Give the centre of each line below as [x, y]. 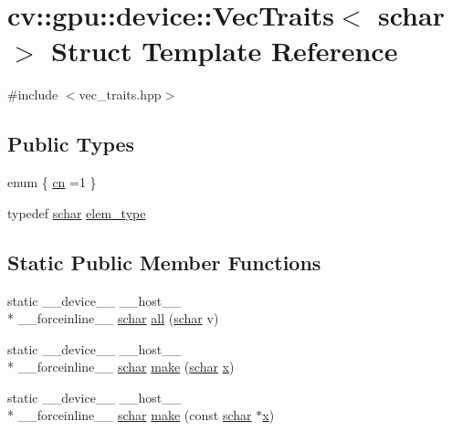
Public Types [71, 144]
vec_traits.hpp [120, 95]
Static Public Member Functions [164, 262]
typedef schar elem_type [77, 212]
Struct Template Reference [225, 51]
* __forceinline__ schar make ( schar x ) [121, 367]
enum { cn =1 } [52, 182]
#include [33, 95]
